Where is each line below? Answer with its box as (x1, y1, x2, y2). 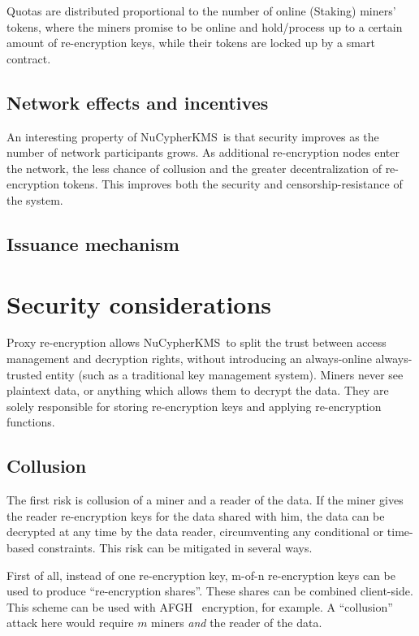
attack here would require (6, 614, 134, 631)
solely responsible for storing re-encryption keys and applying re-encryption (6, 397, 382, 414)
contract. (6, 50, 51, 67)
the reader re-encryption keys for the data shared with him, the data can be (6, 507, 385, 524)
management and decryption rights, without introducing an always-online (6, 350, 372, 367)
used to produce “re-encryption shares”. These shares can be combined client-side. (6, 582, 413, 599)
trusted (6, 366, 42, 383)
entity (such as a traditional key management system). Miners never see (45, 366, 404, 383)
